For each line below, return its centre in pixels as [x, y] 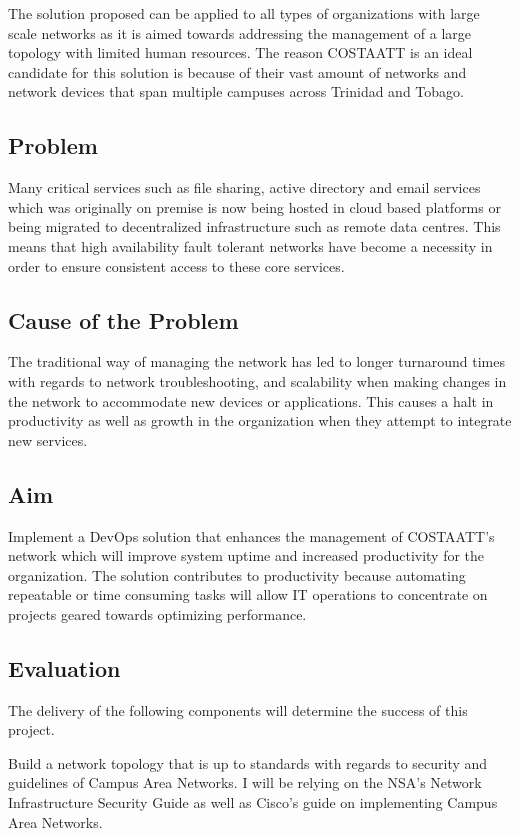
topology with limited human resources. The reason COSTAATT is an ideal [240, 52]
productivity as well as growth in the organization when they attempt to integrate [260, 420]
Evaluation [64, 667]
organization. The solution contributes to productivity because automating [237, 574]
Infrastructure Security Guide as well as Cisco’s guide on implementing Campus [253, 802]
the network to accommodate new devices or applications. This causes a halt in [251, 400]
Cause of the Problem [123, 319]
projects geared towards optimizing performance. [157, 613]
